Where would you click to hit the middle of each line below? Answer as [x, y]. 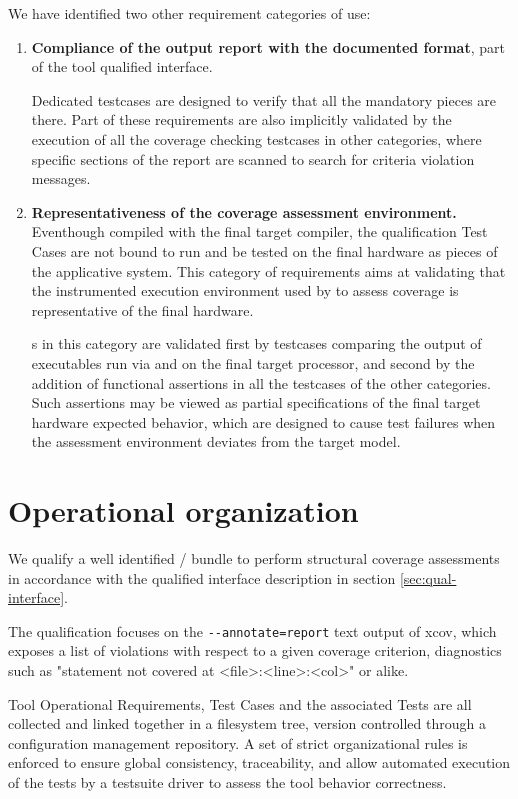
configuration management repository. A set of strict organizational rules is [238, 742]
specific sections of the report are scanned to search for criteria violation [253, 158]
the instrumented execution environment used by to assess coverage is [245, 290]
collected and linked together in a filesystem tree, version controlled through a [247, 723]
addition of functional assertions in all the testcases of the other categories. [261, 382]
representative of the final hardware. [142, 309]
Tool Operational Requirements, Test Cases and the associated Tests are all [240, 703]
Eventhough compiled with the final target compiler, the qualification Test [259, 231]
